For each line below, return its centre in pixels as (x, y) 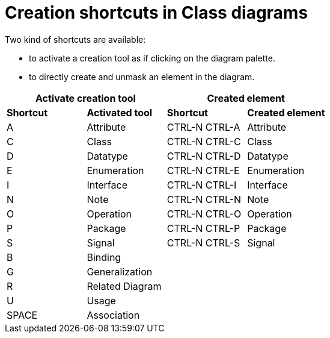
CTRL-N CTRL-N (204, 199)
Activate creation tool (85, 98)
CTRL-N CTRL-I (202, 185)
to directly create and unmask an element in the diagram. (142, 77)
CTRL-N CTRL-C (204, 141)
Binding (104, 257)
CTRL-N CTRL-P (203, 228)
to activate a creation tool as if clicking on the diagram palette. (152, 58)
